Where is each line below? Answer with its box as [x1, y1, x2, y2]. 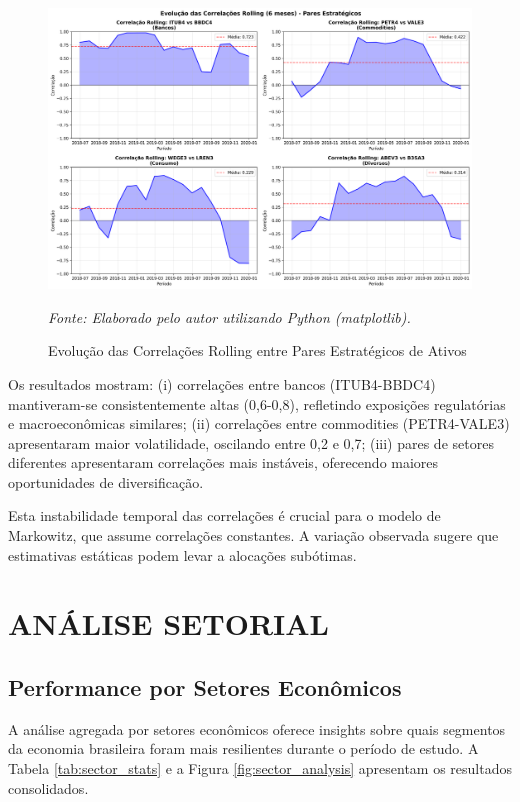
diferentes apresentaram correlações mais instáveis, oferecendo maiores [8, 452, 439, 473]
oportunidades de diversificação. [8, 471, 204, 492]
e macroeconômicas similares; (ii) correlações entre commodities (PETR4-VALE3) [8, 413, 510, 434]
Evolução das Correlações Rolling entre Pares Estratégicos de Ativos [48, 340, 467, 361]
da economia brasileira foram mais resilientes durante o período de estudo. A [8, 738, 479, 759]
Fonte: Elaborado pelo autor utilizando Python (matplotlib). [48, 306, 411, 327]
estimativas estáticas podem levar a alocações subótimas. [8, 544, 357, 565]
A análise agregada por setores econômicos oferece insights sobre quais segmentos [8, 718, 506, 739]
